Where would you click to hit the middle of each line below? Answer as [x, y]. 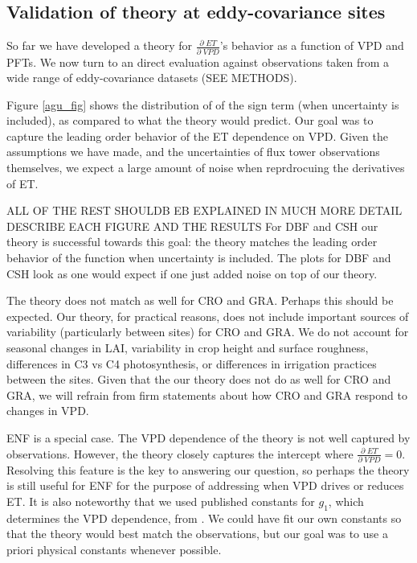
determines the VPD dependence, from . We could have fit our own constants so [204, 518]
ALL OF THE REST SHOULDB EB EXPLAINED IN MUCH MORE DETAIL [204, 210]
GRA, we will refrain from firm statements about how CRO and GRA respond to [207, 395]
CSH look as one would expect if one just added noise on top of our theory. [192, 273]
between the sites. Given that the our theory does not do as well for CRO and [199, 379]
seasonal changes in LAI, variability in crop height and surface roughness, [188, 348]
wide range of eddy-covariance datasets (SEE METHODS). [152, 78]
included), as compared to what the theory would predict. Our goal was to [190, 120]
